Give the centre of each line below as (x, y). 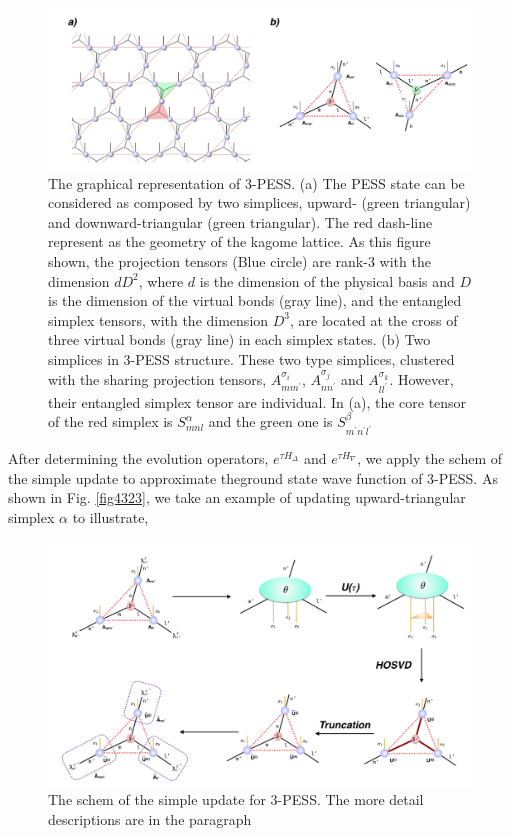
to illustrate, (110, 516)
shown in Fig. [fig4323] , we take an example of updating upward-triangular (237, 497)
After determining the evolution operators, (138, 458)
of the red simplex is (110, 421)
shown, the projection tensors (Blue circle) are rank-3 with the (239, 261)
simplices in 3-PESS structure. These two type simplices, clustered (251, 359)
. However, (421, 378)
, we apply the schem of (429, 458)
